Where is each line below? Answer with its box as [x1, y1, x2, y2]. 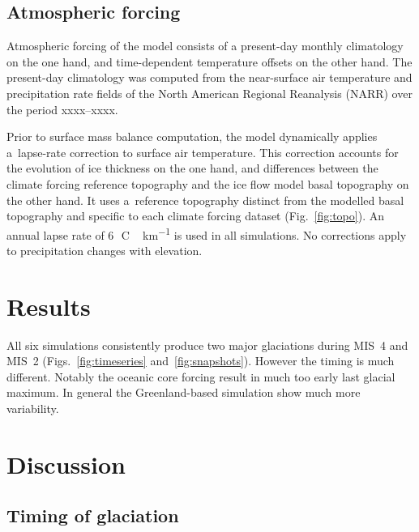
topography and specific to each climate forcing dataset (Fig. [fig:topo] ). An [6, 207, 384, 224]
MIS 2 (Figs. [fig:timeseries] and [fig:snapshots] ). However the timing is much [6, 352, 395, 369]
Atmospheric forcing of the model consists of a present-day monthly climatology [6, 37, 404, 54]
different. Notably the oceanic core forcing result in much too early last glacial [6, 368, 395, 385]
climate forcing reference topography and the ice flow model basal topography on [6, 175, 409, 192]
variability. [6, 400, 59, 417]
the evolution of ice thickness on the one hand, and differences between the [6, 160, 378, 177]
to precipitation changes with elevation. [6, 241, 203, 258]
